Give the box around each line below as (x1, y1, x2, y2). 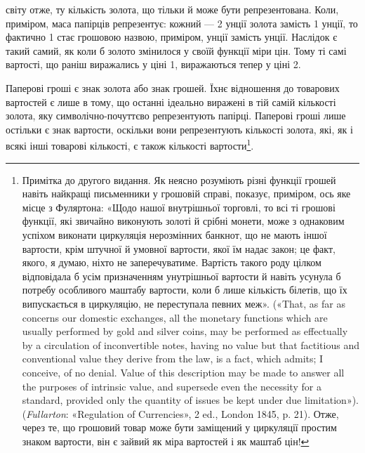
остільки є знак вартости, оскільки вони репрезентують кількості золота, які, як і (6, 122, 353, 136)
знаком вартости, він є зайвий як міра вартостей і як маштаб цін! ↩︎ (22, 433, 310, 448)
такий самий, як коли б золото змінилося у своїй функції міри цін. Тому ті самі (6, 43, 347, 58)
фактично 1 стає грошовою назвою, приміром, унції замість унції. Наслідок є (6, 29, 338, 44)
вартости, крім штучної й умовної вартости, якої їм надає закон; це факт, (22, 241, 336, 256)
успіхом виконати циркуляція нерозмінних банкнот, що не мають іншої (22, 227, 327, 242)
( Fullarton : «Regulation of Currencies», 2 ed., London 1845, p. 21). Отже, (22, 406, 339, 421)
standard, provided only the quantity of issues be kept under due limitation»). (22, 393, 359, 407)
